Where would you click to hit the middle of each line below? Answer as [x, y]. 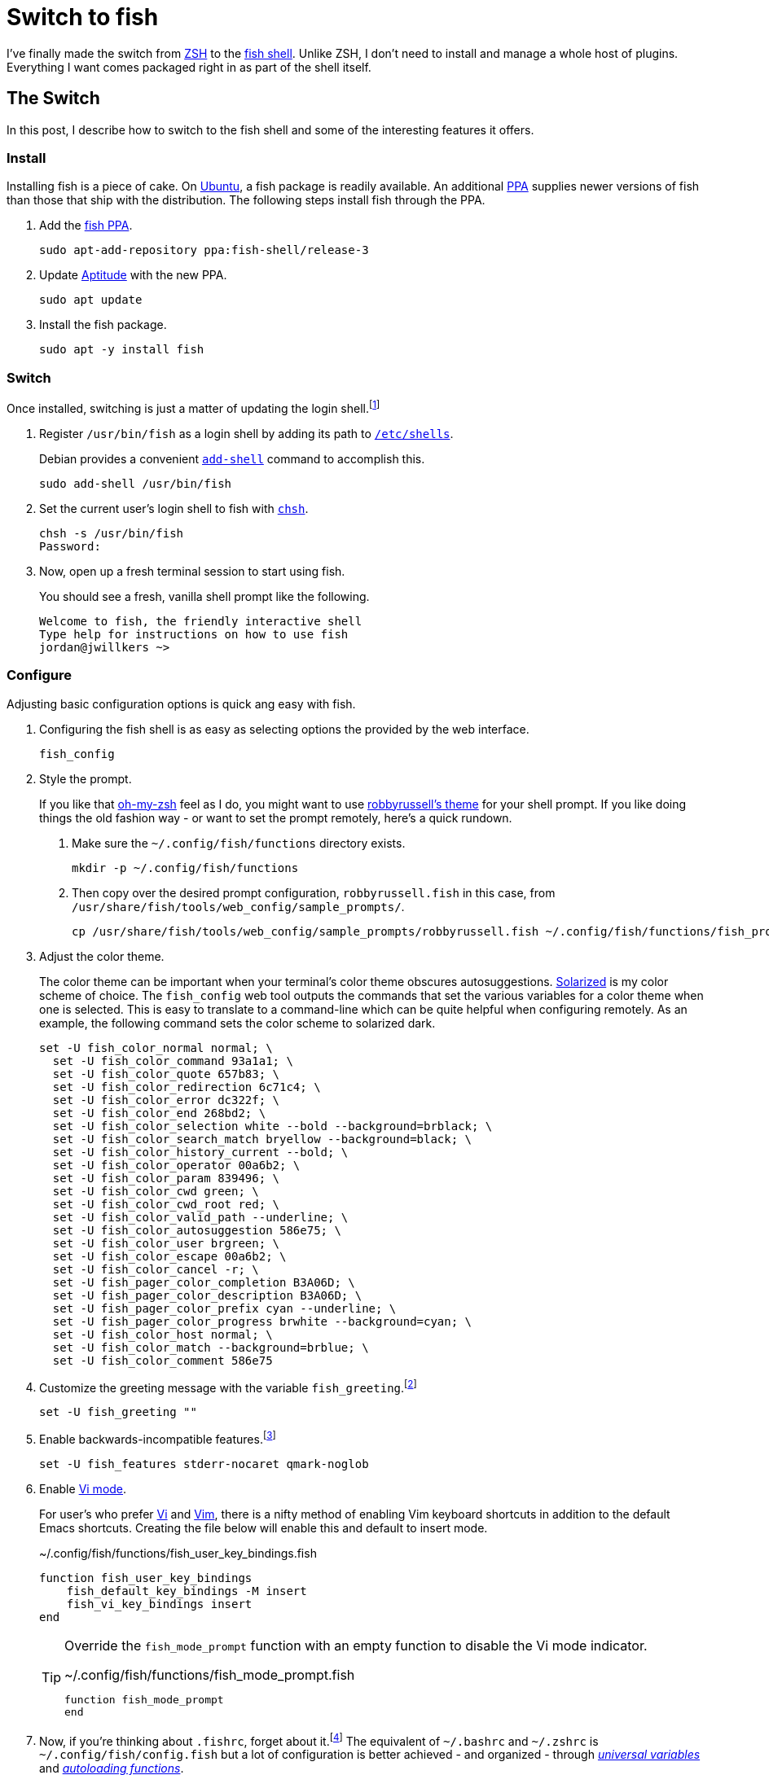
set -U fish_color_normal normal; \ [156, 1047]
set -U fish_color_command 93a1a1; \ [173, 1061]
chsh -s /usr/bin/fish [112, 533]
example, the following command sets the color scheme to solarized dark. [237, 1023]
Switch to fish [83, 17]
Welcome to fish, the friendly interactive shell [201, 621]
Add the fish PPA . [86, 226]
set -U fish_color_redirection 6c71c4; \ [187, 1087]
